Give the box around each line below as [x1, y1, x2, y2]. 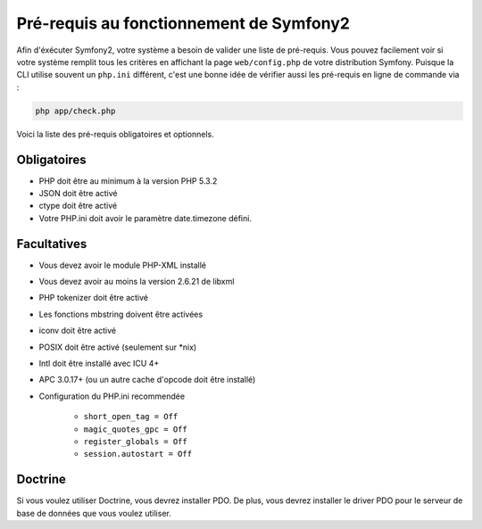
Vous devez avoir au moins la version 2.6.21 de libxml [38, 277, 235, 287]
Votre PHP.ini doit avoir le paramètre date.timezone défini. [38, 212, 252, 223]
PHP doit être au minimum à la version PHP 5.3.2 [38, 175, 218, 186]
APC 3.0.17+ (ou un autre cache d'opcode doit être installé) [38, 375, 256, 385]
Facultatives [16, 236, 87, 252]
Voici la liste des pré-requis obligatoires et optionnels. [16, 128, 214, 139]
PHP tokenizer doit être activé [38, 293, 149, 303]
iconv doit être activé [38, 326, 116, 336]
